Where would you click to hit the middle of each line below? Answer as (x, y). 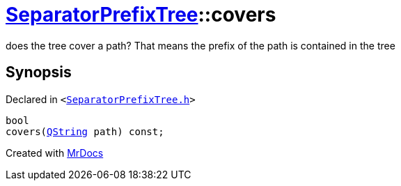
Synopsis (39, 72)
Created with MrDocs (55, 153)
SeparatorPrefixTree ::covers (141, 15)
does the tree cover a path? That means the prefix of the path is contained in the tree (200, 45)
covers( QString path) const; (85, 131)
